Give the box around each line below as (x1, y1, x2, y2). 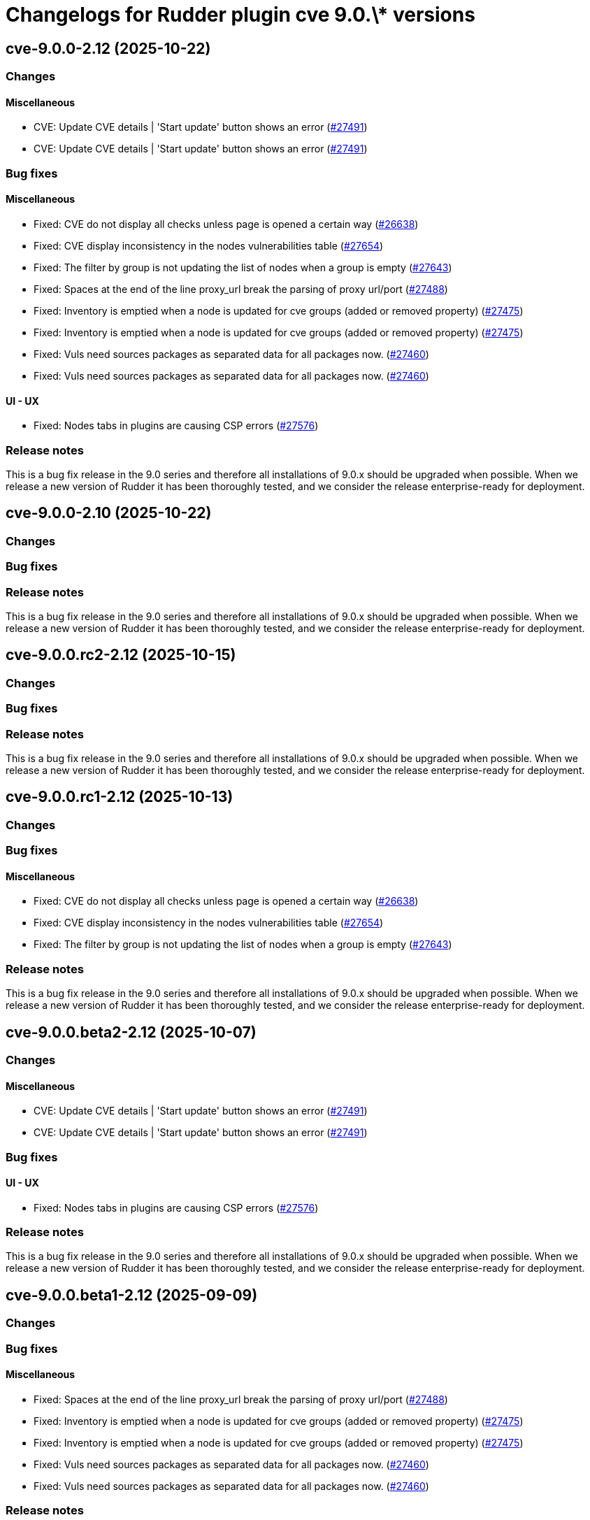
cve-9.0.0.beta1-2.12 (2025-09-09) (6, 1286, 258, 1304)
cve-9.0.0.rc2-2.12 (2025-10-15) (6, 646, 236, 664)
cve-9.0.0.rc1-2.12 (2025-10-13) (6, 788, 233, 806)
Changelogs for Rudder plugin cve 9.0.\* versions (6, 3, 475, 27)
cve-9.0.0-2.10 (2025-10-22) (6, 504, 212, 522)
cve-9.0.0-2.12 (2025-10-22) (6, 39, 211, 57)
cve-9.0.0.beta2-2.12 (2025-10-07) (6, 1023, 257, 1041)
